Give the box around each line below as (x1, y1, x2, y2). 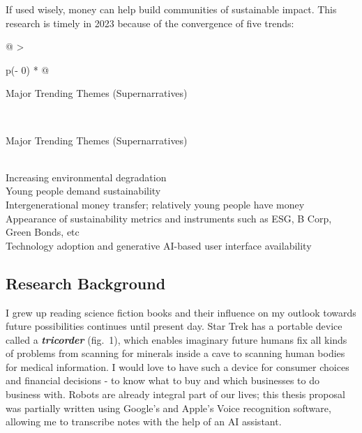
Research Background (6, 272, 166, 294)
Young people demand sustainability (6, 183, 161, 198)
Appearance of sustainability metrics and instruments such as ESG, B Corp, (6, 211, 332, 225)
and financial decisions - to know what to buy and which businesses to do (6, 373, 320, 388)
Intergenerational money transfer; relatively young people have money (6, 197, 305, 211)
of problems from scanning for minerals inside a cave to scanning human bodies (6, 346, 345, 360)
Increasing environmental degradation (6, 169, 167, 184)
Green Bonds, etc (6, 225, 80, 239)
